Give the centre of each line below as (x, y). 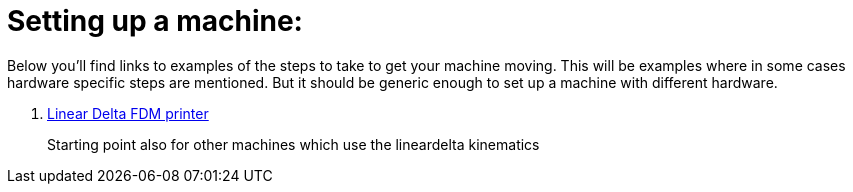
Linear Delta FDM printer (128, 113)
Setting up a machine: (155, 21)
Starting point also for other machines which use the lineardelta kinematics (293, 144)
